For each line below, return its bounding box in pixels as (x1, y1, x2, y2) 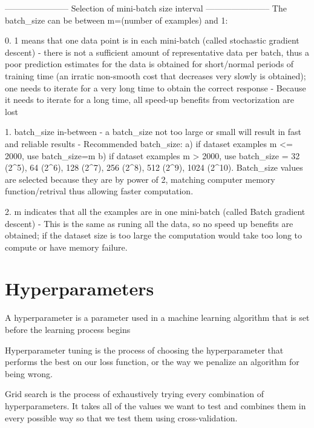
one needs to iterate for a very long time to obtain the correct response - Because (5, 81, 306, 94)
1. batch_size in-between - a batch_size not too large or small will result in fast (5, 125, 302, 138)
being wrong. (5, 367, 53, 380)
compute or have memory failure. (5, 240, 128, 253)
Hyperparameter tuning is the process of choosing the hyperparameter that (5, 343, 284, 356)
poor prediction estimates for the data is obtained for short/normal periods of (5, 58, 294, 70)
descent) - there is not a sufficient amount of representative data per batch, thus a (5, 45, 309, 58)
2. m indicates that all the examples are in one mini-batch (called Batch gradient (5, 205, 306, 217)
